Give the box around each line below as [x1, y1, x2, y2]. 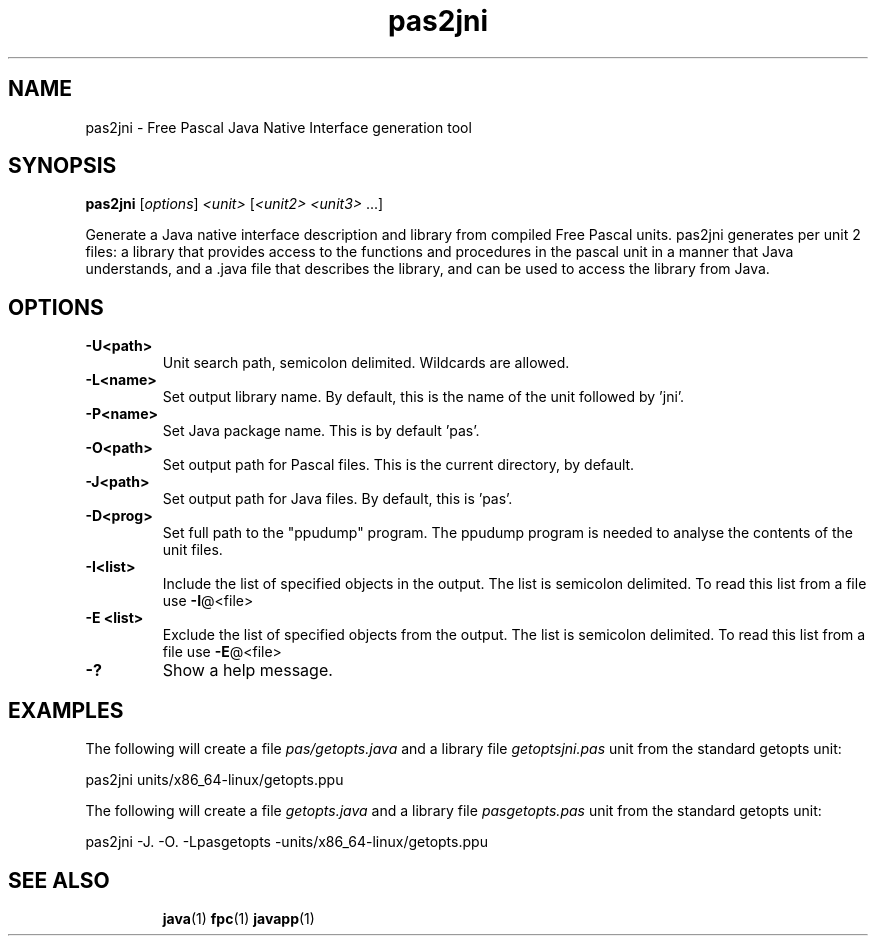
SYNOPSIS [8, 153, 117, 179]
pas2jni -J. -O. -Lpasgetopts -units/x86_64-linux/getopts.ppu [85, 833, 488, 851]
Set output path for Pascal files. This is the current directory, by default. [162, 456, 635, 474]
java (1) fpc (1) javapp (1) [162, 909, 315, 927]
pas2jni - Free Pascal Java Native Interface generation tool [85, 118, 472, 136]
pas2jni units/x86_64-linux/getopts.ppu [85, 771, 344, 789]
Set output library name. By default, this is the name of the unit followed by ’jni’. [162, 388, 685, 406]
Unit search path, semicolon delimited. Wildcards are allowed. [162, 354, 570, 372]
